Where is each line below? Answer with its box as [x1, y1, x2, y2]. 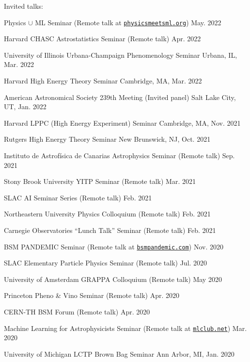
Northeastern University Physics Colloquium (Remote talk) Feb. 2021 [4, 209, 211, 219]
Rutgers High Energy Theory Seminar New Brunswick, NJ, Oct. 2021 [4, 134, 211, 144]
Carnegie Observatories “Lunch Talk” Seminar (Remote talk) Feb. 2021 [4, 225, 216, 235]
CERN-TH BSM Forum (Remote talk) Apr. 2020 [4, 307, 150, 316]
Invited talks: [4, 1, 43, 11]
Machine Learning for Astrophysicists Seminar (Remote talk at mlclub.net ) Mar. [4, 323, 247, 333]
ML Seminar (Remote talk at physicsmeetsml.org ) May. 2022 [35, 17, 221, 27]
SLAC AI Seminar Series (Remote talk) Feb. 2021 [4, 192, 152, 202]
